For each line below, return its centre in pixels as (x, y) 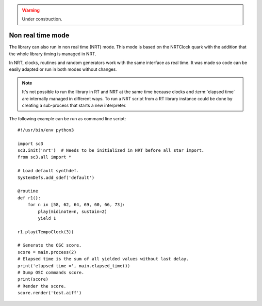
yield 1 (47, 218)
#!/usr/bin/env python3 (46, 130)
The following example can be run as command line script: (67, 119)
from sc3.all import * (45, 157)
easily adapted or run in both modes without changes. (63, 69)
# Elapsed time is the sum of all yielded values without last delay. (103, 259)
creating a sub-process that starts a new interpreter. (74, 105)
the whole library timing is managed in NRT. (53, 54)
